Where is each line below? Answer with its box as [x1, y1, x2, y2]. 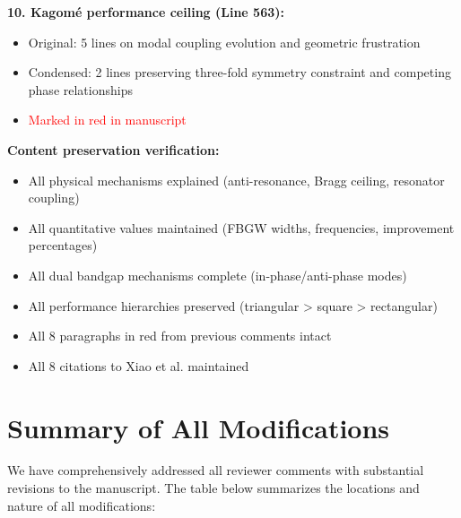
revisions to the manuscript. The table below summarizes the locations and [7, 479, 420, 497]
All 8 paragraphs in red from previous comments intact [28, 326, 332, 345]
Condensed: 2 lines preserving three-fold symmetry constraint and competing [28, 63, 451, 82]
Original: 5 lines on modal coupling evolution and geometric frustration [28, 32, 421, 51]
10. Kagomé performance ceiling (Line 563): [7, 3, 284, 21]
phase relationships [28, 80, 133, 99]
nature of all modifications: [7, 496, 156, 514]
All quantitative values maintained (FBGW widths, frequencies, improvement [28, 218, 455, 237]
